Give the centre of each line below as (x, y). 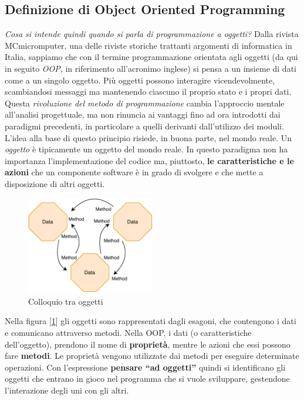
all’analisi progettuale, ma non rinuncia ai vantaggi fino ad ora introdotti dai (143, 114)
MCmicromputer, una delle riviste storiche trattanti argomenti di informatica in (148, 45)
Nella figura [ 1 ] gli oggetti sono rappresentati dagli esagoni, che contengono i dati (151, 321)
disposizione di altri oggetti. (55, 183)
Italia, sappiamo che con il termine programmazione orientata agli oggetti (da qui (151, 57)
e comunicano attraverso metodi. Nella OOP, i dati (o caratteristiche (128, 332)
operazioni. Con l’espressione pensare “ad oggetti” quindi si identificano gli (145, 367)
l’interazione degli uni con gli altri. (67, 390)
